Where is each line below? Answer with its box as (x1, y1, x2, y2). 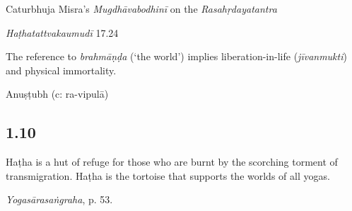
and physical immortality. (6, 62, 117, 77)
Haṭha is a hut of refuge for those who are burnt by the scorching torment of (6, 154, 338, 169)
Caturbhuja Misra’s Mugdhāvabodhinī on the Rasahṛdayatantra (6, 1, 277, 16)
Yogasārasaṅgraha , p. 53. (6, 192, 113, 207)
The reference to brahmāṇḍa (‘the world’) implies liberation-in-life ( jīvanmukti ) (6, 49, 347, 64)
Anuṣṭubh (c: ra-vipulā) (6, 86, 109, 101)
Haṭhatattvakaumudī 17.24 (6, 25, 119, 40)
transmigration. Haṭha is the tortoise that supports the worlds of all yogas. (6, 168, 330, 183)
